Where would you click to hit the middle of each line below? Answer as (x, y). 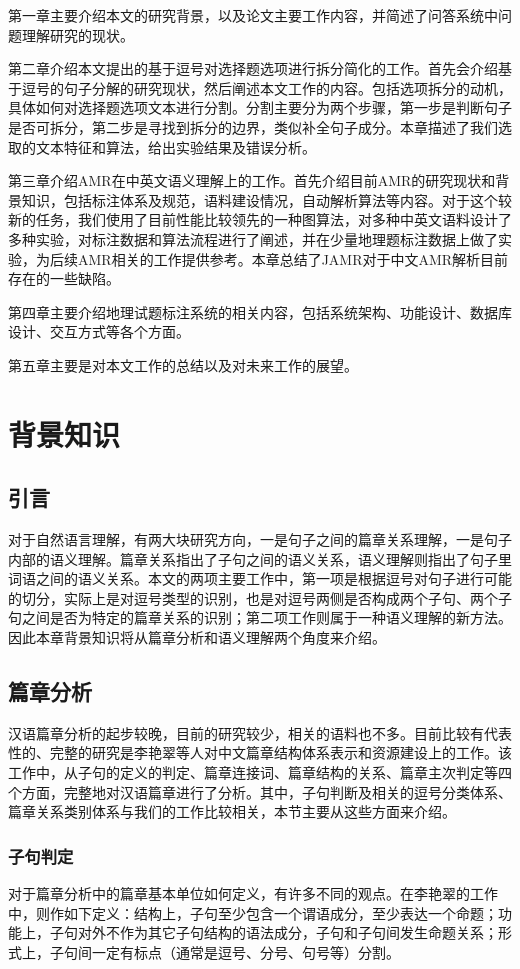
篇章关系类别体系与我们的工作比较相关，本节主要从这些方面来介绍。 (232, 811)
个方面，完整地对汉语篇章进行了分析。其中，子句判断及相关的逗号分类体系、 (260, 791)
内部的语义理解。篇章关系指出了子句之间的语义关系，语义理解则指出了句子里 (260, 558)
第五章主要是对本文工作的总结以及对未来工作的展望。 (183, 364)
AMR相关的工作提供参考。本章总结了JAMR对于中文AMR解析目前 (293, 258)
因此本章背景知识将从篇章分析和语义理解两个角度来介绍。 (197, 637)
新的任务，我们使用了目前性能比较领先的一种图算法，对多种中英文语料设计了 (260, 219)
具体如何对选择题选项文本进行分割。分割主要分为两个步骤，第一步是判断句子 (260, 107)
